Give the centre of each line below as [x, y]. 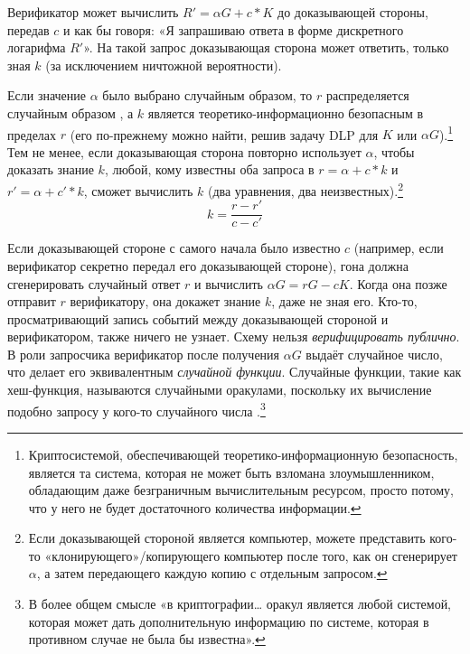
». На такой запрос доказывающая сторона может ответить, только [266, 47]
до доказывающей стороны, [353, 12]
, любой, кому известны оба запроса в [209, 169]
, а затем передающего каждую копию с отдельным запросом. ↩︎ [212, 573]
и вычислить [229, 283]
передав [28, 29]
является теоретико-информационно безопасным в [286, 112]
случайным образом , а [70, 112]
